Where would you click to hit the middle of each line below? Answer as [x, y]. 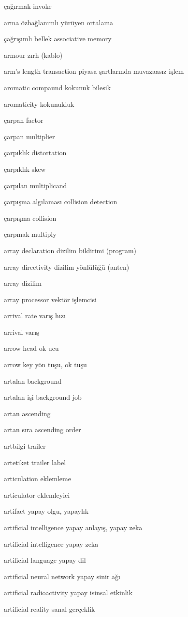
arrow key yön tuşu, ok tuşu [45, 365]
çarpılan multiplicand [36, 185]
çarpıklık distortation [35, 153]
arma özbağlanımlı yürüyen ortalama [59, 22]
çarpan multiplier [29, 136]
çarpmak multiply [30, 234]
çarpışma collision [30, 218]
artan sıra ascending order [43, 430]
